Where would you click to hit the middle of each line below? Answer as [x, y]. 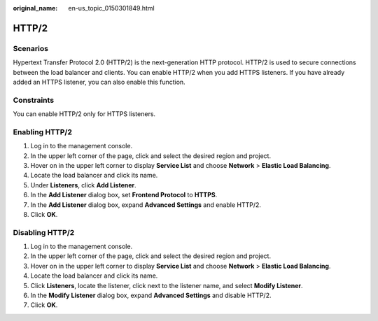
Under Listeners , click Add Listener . [83, 185]
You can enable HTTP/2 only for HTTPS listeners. [84, 114]
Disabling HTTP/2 [44, 232]
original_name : [35, 8]
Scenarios [31, 48]
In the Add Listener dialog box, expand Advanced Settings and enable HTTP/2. [146, 205]
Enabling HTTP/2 [43, 131]
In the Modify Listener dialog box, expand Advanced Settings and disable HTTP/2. [151, 295]
